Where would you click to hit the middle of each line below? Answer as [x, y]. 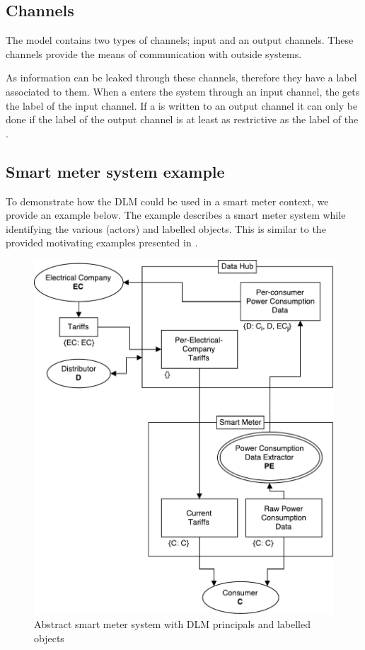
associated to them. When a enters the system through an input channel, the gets [183, 91]
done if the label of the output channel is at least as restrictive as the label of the [182, 119]
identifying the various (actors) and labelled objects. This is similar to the [166, 228]
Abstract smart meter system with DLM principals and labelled [172, 624]
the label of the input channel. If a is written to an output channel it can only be [182, 105]
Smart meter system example [115, 171]
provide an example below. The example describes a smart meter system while [176, 215]
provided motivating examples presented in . [102, 243]
